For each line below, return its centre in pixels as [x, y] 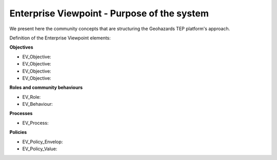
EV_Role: [32, 97]
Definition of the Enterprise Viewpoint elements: [60, 38]
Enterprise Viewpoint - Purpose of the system [109, 13]
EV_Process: [35, 123]
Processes [21, 113]
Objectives [21, 47]
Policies [18, 132]
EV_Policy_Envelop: [43, 142]
